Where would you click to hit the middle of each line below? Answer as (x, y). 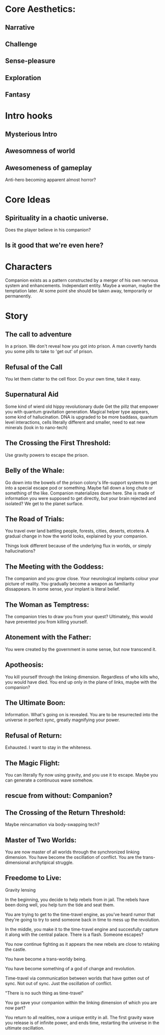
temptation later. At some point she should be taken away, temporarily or (79, 291)
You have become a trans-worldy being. (46, 959)
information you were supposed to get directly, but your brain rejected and (81, 498)
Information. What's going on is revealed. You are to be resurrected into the (82, 715)
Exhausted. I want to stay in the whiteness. (49, 747)
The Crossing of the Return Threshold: (65, 813)
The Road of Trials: (35, 519)
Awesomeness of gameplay (49, 168)
